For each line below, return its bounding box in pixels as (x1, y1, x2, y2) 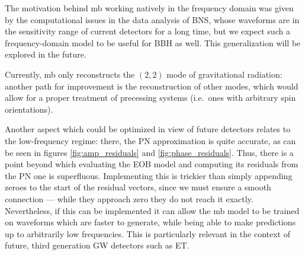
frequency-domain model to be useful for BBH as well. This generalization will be (5, 36, 301, 49)
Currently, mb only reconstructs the (5, 68, 135, 80)
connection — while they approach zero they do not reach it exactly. (5, 192, 253, 205)
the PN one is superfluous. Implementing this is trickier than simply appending (5, 169, 293, 181)
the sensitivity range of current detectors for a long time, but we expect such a (5, 25, 290, 37)
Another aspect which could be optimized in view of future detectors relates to (5, 123, 291, 135)
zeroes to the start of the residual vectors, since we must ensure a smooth (5, 181, 271, 193)
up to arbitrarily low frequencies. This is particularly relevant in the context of (5, 227, 290, 240)
